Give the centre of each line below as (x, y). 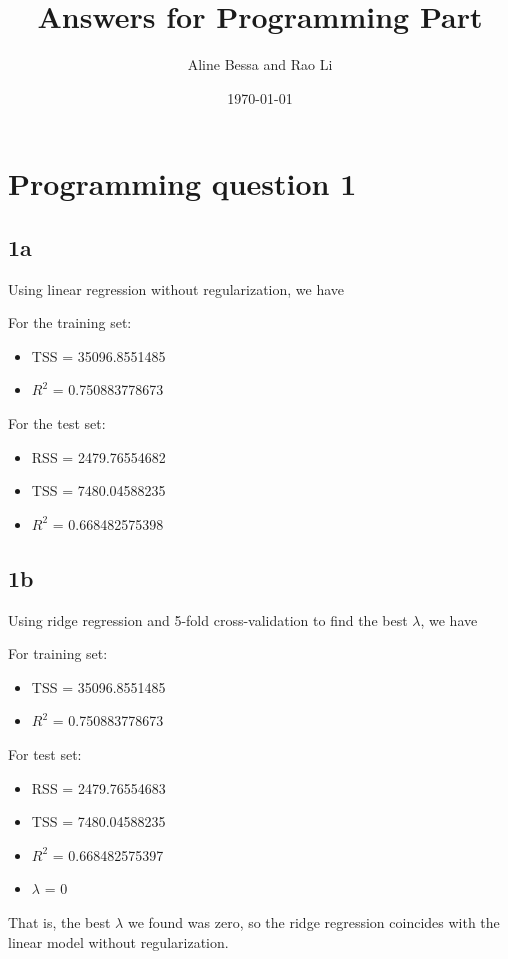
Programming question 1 (182, 183)
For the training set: (70, 322)
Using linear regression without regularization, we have (176, 288)
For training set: (58, 653)
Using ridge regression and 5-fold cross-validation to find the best (208, 619)
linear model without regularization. (118, 941)
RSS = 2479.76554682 (98, 456)
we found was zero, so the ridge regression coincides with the (313, 922)
